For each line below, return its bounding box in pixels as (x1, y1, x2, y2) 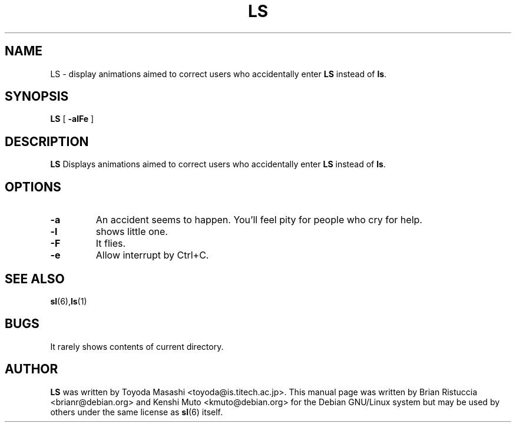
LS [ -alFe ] (50, 114, 94, 124)
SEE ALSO (5, 271, 65, 286)
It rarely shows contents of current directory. (50, 341, 224, 352)
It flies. (95, 237, 126, 250)
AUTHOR (5, 362, 58, 377)
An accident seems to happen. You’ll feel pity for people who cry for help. (95, 214, 422, 226)
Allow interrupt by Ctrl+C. (95, 249, 209, 262)
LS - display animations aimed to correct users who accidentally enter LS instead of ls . (50, 68, 387, 79)
